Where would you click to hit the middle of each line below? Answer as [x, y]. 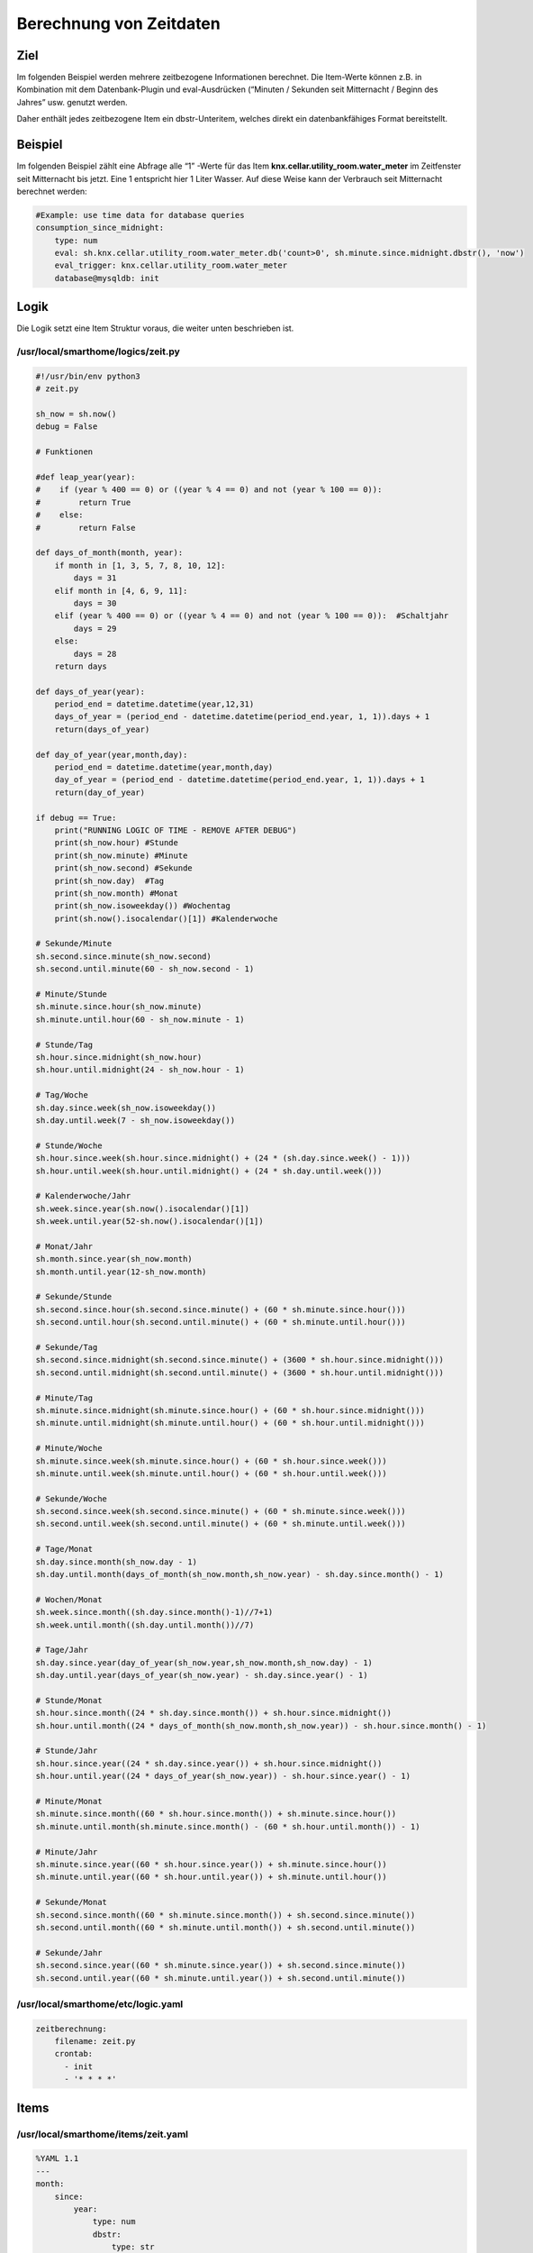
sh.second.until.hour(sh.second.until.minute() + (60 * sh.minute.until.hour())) [221, 1322]
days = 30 [95, 603]
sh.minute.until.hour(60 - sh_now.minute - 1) [140, 1019]
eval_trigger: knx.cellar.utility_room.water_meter [171, 265]
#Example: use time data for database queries [140, 215]
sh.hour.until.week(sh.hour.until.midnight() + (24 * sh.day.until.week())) [209, 1171]
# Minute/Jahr [67, 1852]
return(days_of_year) [102, 729]
